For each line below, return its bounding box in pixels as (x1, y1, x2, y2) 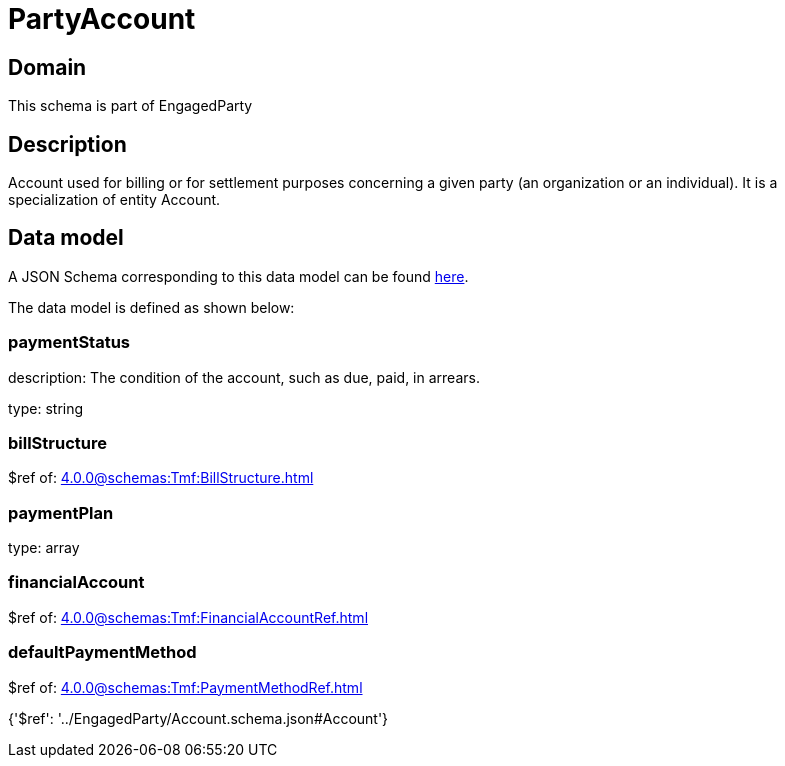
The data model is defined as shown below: (8, 298, 295, 316)
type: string (8, 399, 84, 417)
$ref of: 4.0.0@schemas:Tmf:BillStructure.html (8, 469, 314, 487)
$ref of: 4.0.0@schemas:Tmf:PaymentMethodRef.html (8, 678, 363, 696)
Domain (8, 54, 87, 80)
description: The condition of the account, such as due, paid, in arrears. (8, 368, 480, 386)
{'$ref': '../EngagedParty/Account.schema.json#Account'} (8, 709, 389, 727)
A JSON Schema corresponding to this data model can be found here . (8, 267, 469, 285)
